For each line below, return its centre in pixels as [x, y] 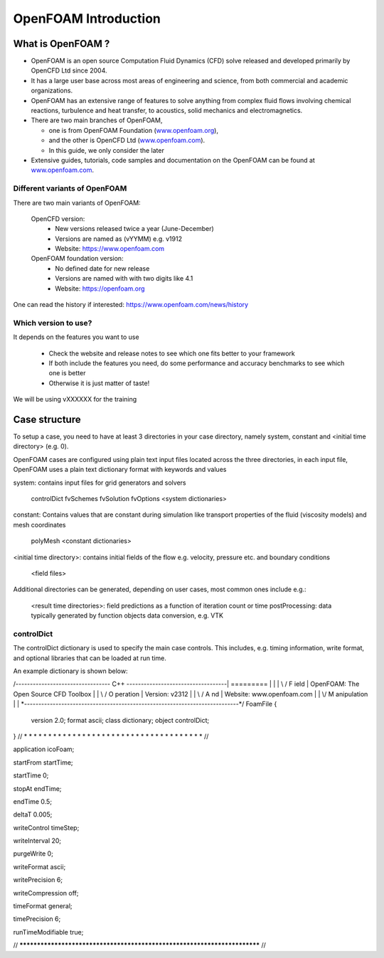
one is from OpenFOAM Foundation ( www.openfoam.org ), [133, 130]
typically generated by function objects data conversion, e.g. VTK [127, 615]
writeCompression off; [46, 893]
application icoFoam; [44, 749]
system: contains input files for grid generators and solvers [100, 483]
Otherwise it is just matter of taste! [99, 383]
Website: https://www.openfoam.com [110, 249]
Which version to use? [53, 323]
